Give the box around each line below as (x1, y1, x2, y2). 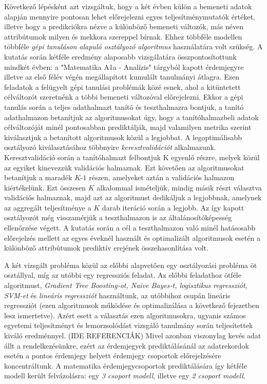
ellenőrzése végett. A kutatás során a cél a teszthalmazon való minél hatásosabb (4, 222, 256, 233)
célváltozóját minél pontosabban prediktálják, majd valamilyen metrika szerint (4, 122, 252, 132)
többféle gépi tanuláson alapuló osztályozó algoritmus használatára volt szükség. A (4, 41, 263, 52)
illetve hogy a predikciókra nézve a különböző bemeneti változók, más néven (4, 21, 244, 32)
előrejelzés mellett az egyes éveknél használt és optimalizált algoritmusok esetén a (4, 232, 260, 243)
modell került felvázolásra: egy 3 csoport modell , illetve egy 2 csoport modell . (4, 370, 245, 381)
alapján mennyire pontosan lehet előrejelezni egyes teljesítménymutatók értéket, (4, 11, 255, 22)
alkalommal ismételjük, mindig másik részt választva (97, 182, 262, 193)
